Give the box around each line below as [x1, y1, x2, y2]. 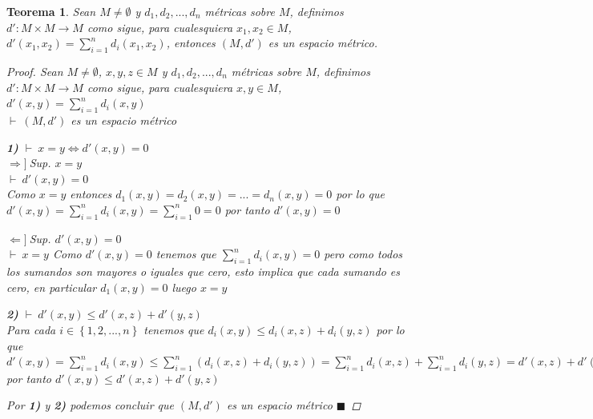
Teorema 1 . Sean [6, 3, 96, 19]
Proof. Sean [6, 62, 63, 79]
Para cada [6, 321, 56, 337]
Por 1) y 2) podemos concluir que [6, 397, 174, 413]
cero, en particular [6, 278, 97, 295]
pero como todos [324, 245, 403, 262]
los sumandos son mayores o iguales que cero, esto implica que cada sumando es [6, 263, 400, 280]
